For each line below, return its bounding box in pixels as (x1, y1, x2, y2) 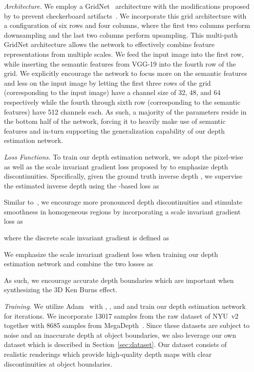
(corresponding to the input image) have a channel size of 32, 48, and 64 (4, 87, 221, 97)
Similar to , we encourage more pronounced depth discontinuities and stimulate (4, 197, 243, 207)
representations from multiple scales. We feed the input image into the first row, (4, 48, 244, 59)
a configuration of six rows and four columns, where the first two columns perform (4, 20, 250, 30)
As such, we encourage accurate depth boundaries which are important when (4, 275, 234, 285)
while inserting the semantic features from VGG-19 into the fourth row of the (4, 58, 236, 69)
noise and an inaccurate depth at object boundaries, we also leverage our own (4, 329, 236, 340)
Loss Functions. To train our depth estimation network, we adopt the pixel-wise (4, 151, 243, 162)
